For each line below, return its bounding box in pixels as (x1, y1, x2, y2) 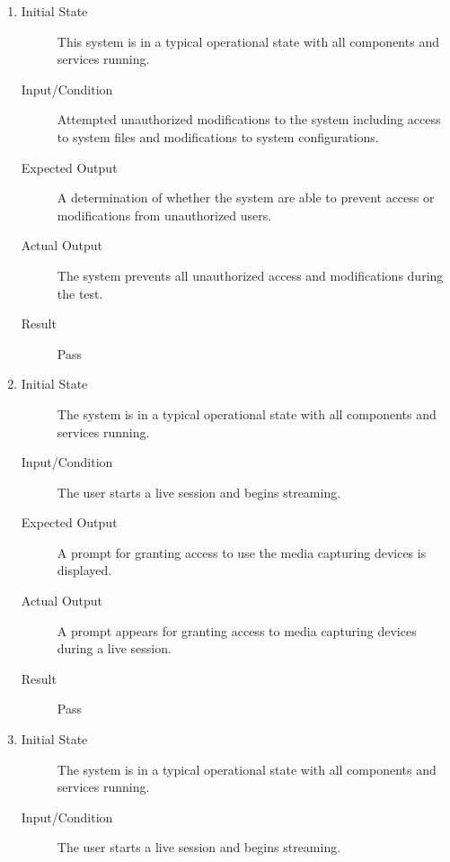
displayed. (57, 561, 112, 579)
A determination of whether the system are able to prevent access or (57, 188, 435, 207)
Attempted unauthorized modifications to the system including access (57, 110, 441, 129)
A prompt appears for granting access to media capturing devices (57, 621, 417, 640)
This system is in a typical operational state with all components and (57, 31, 439, 50)
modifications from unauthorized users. (57, 205, 272, 224)
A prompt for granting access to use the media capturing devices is (57, 543, 427, 561)
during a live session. (57, 639, 172, 658)
